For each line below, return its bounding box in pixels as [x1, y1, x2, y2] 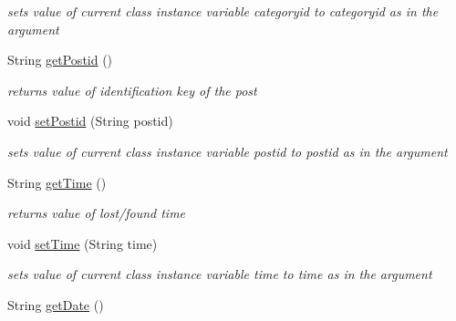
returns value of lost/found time [7, 203, 186, 223]
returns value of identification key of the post [7, 80, 257, 99]
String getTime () [7, 172, 107, 192]
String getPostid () [7, 50, 113, 69]
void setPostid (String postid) [7, 111, 173, 130]
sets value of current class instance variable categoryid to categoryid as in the [7, 2, 439, 20]
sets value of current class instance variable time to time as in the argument [7, 264, 432, 284]
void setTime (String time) [7, 233, 158, 253]
